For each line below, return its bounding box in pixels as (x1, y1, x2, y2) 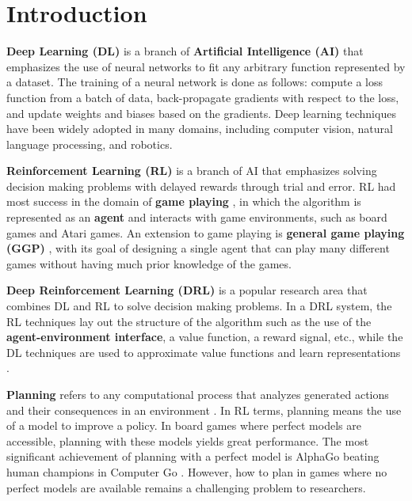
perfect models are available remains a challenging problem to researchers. (6, 479, 366, 495)
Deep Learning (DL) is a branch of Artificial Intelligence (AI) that (6, 43, 364, 59)
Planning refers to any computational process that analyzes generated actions (6, 386, 389, 402)
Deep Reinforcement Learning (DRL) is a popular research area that (6, 282, 368, 298)
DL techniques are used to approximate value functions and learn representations (6, 343, 401, 360)
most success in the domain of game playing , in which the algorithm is (6, 193, 361, 210)
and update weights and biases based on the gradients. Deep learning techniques (6, 104, 396, 121)
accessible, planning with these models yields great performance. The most (6, 432, 369, 449)
